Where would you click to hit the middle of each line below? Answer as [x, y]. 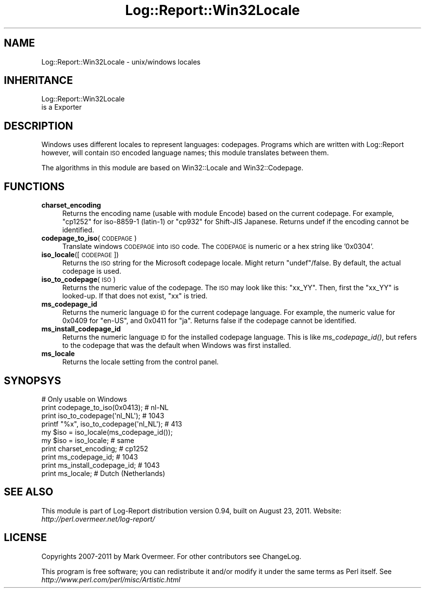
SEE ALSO [29, 492]
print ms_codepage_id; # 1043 [90, 457]
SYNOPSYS [33, 380]
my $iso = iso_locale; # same [88, 440]
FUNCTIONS [34, 186]
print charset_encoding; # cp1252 [95, 448]
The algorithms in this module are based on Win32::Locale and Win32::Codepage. [172, 168]
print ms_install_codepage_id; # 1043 [101, 465]
